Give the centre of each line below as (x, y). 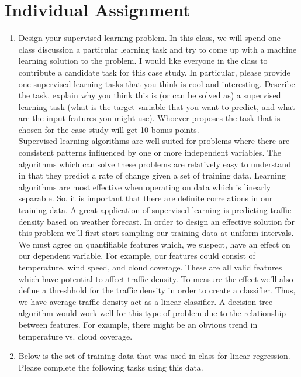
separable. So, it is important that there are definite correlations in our (146, 198)
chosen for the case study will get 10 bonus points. (109, 129)
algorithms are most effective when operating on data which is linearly (145, 186)
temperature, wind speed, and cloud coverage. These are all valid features (150, 267)
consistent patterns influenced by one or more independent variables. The (150, 152)
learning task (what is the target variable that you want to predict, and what (157, 106)
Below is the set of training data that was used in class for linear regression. (154, 356)
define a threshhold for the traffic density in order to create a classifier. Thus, (157, 290)
